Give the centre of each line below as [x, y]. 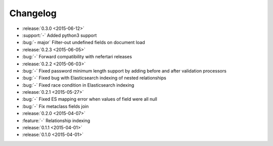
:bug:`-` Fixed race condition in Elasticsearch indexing [78, 85]
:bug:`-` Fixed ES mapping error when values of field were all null [90, 99]
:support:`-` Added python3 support [59, 35]
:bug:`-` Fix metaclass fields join [55, 106]
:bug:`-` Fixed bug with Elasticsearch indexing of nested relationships [94, 78]
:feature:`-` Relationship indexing [56, 120]
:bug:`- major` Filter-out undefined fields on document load [83, 43]
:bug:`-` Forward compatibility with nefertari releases [77, 57]
